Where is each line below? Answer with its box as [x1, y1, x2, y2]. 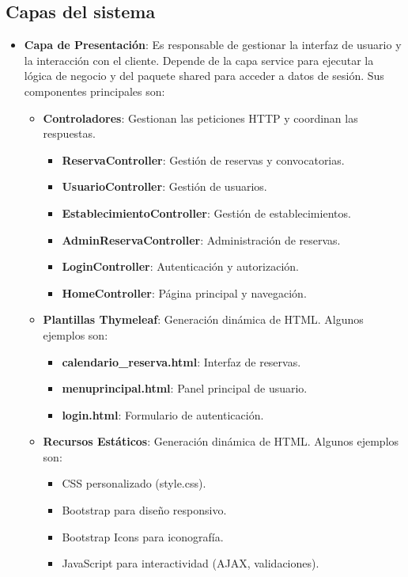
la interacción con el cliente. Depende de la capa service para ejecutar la [24, 51, 374, 68]
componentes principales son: [24, 82, 165, 99]
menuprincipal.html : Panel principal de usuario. [62, 380, 308, 397]
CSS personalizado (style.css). [62, 475, 206, 492]
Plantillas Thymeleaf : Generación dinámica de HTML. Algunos [43, 311, 364, 328]
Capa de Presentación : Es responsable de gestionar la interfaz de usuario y [24, 36, 402, 53]
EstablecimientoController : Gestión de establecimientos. [62, 204, 351, 221]
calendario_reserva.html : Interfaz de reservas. [62, 353, 301, 370]
